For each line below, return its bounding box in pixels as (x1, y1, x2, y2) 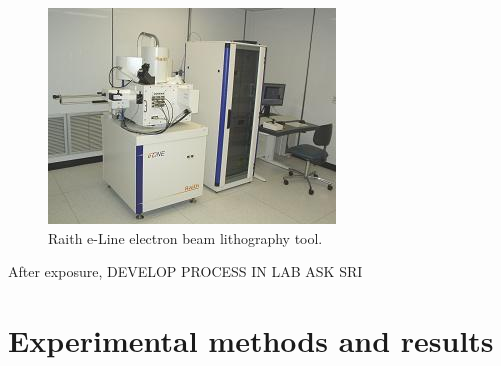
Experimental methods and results (8, 319, 494, 360)
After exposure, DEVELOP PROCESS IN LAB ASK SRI (8, 261, 363, 282)
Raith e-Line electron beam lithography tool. (48, 227, 323, 248)
